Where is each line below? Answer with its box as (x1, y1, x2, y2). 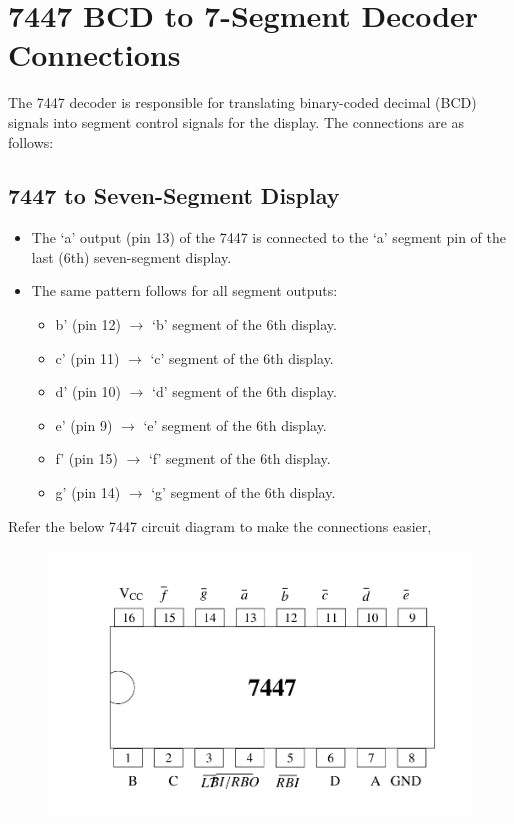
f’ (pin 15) (55, 448, 118, 469)
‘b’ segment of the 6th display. (152, 314, 337, 335)
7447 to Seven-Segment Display (8, 180, 340, 211)
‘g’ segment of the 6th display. (151, 482, 336, 503)
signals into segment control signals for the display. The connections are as (8, 111, 465, 132)
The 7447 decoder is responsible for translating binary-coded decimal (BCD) (8, 92, 477, 113)
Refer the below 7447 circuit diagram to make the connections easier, (8, 515, 432, 536)
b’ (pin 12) (55, 314, 121, 335)
